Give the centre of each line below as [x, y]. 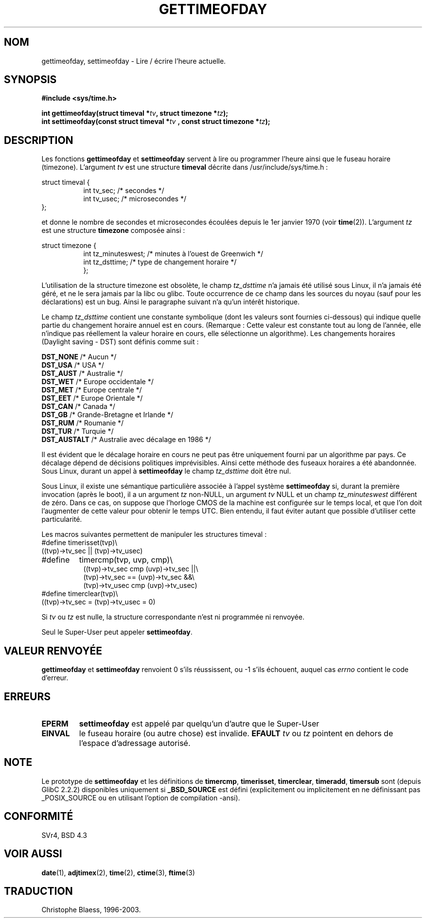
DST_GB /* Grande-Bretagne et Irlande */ [107, 415]
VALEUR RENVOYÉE [53, 651]
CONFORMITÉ [39, 816]
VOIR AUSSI [33, 854]
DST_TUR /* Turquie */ [78, 431]
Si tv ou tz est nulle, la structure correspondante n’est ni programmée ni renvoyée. [173, 617]
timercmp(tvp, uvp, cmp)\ [126, 560]
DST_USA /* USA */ [73, 365]
